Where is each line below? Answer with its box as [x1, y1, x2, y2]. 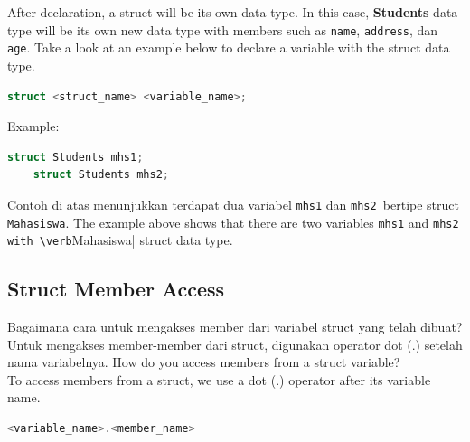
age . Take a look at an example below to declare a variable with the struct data [7, 38, 450, 57]
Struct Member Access [7, 275, 225, 303]
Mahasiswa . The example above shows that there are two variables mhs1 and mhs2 [7, 212, 459, 231]
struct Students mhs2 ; [33, 168, 169, 182]
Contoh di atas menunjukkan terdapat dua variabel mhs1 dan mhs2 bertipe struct [7, 194, 459, 213]
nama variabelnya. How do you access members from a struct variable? [7, 353, 400, 371]
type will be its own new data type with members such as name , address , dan [7, 20, 438, 39]
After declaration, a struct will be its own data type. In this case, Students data [7, 3, 458, 21]
